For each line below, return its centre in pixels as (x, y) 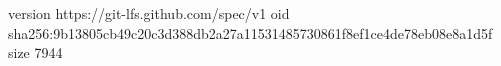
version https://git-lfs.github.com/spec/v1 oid (149, 13)
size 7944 (35, 52)
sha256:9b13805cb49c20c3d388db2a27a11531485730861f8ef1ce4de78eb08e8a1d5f (250, 32)
